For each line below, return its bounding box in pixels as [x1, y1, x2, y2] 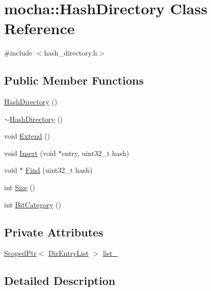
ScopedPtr [4, 248, 37, 258]
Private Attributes [4, 224, 103, 240]
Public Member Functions [4, 72, 144, 88]
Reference [4, 18, 75, 39]
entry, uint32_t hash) [62, 147, 129, 158]
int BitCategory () [4, 199, 61, 209]
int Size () [4, 182, 36, 193]
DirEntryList [48, 248, 89, 258]
